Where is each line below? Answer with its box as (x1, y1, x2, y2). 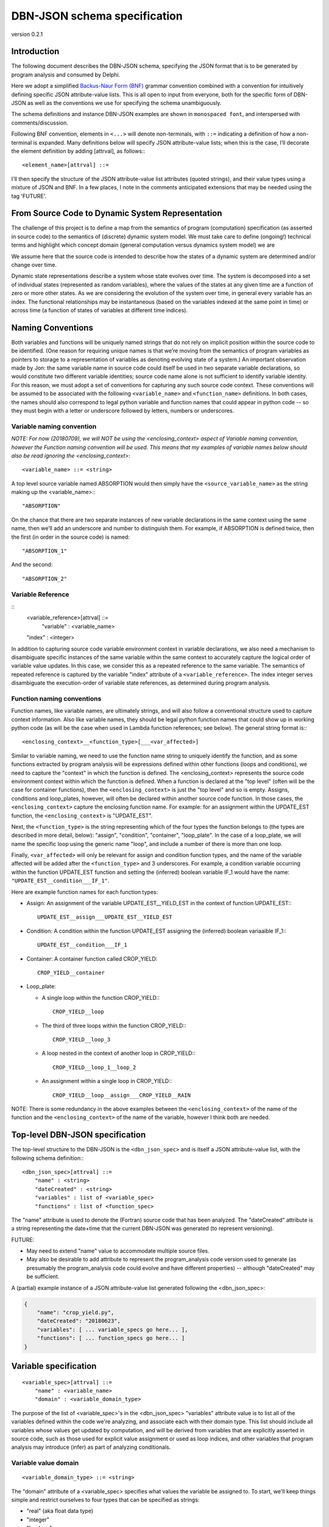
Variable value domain (11, 1459, 79, 1467)
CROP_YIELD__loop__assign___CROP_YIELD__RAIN (52, 1091, 191, 1099)
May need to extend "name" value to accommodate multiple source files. (26, 1247, 210, 1255)
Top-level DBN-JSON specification (11, 1130, 146, 1140)
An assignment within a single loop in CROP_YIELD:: (41, 1077, 172, 1085)
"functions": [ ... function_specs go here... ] (37, 1335, 185, 1342)
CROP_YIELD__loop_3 (52, 1036, 111, 1043)
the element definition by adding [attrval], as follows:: (11, 147, 146, 155)
